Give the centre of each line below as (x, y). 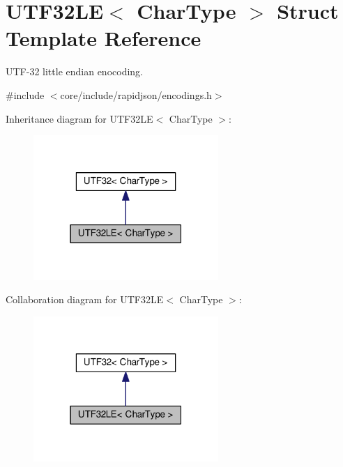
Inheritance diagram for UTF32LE (79, 118)
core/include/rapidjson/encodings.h (136, 94)
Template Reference (104, 38)
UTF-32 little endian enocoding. (74, 71)
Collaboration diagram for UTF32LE (85, 299)
